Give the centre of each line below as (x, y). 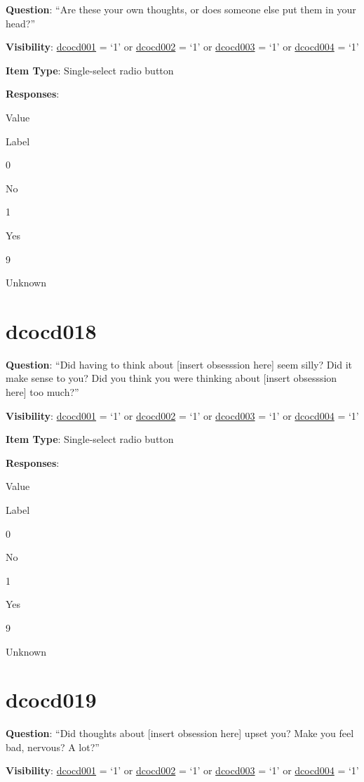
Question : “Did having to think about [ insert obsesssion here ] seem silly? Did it (179, 364)
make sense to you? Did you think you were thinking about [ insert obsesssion (171, 378)
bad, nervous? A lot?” (53, 747)
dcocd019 (51, 700)
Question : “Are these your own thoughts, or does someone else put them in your (181, 9)
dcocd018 (51, 330)
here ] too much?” (42, 392)
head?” (20, 23)
